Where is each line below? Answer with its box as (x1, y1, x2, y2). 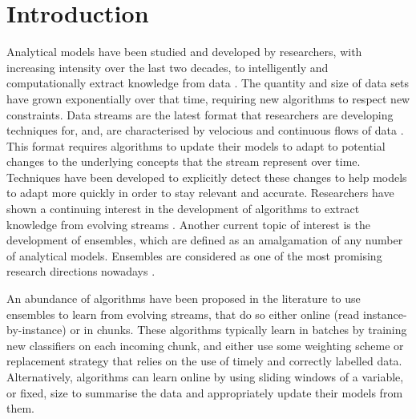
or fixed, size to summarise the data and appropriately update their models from (6, 384, 403, 401)
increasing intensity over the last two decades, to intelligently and (6, 58, 329, 75)
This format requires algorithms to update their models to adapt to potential (6, 137, 386, 154)
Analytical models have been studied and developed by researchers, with (6, 43, 362, 60)
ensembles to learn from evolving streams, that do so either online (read (6, 305, 360, 322)
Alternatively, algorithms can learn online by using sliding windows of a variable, (6, 369, 404, 385)
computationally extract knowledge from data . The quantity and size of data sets (6, 75, 409, 91)
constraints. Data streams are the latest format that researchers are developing (6, 106, 394, 123)
